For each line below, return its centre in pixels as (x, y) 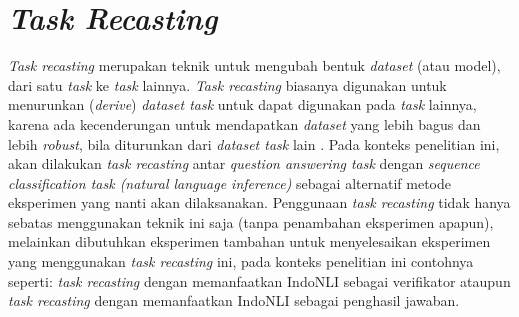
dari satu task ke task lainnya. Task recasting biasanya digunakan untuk (227, 84)
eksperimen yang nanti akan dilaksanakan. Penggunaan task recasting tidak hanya (259, 202)
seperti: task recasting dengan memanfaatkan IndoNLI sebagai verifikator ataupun (259, 280)
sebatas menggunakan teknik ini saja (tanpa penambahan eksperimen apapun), (251, 221)
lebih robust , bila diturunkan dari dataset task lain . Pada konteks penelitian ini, (254, 143)
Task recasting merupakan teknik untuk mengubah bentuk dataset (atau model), (254, 65)
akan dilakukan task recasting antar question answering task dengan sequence (244, 163)
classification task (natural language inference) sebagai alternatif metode (229, 182)
